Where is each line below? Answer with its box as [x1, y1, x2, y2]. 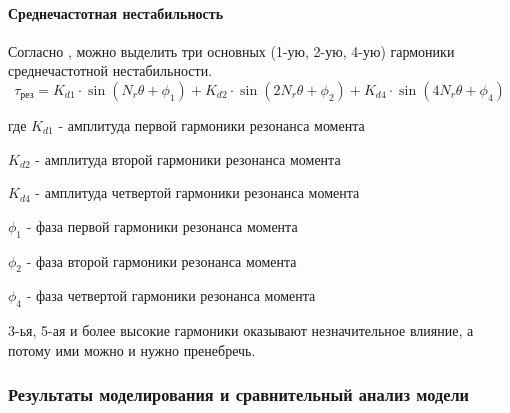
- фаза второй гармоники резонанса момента [26, 250, 297, 271]
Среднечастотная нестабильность [8, 2, 224, 23]
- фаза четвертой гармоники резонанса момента [26, 285, 316, 306]
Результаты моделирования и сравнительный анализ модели [8, 382, 470, 407]
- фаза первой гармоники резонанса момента [26, 215, 298, 236]
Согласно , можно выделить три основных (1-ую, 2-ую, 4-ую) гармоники [8, 40, 455, 61]
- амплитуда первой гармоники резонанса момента [58, 114, 365, 135]
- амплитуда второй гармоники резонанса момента [35, 148, 341, 169]
